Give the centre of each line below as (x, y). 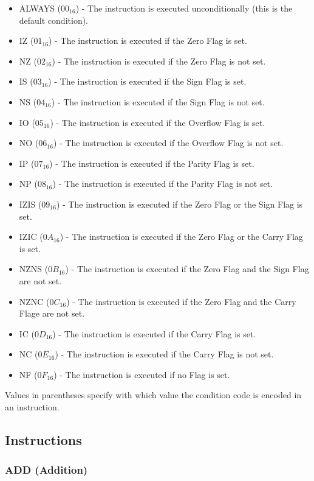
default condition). (54, 20)
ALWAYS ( (40, 8)
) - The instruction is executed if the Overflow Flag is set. (158, 122)
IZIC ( (31, 237)
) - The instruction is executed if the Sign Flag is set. (147, 81)
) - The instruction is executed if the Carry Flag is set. (154, 333)
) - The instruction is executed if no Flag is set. (142, 374)
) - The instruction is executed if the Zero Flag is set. (148, 40)
